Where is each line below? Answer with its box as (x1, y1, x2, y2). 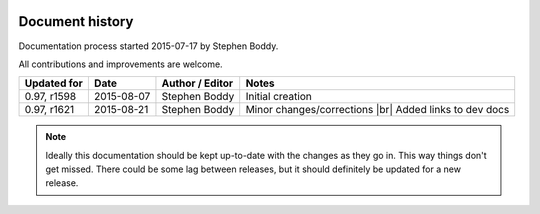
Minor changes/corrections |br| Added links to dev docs (245, 103, 510, 117)
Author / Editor (161, 76, 234, 90)
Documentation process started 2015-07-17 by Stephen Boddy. (18, 40, 279, 52)
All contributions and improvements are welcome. (18, 58, 224, 70)
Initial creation (245, 90, 312, 104)
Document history (18, 13, 134, 30)
